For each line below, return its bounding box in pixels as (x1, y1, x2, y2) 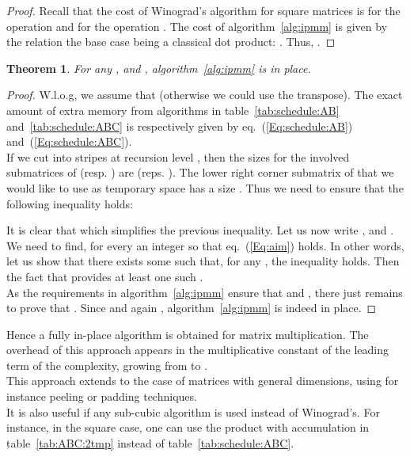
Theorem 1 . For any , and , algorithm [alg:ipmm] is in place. (6, 59, 311, 76)
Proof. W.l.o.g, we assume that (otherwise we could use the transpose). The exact (6, 86, 403, 103)
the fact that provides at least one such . (6, 268, 203, 284)
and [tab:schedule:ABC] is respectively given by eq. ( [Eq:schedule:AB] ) (6, 117, 353, 134)
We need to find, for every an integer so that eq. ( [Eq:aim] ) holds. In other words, (6, 237, 404, 253)
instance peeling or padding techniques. (6, 388, 197, 405)
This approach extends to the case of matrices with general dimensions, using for (6, 372, 399, 389)
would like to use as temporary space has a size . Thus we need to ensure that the (6, 179, 404, 196)
